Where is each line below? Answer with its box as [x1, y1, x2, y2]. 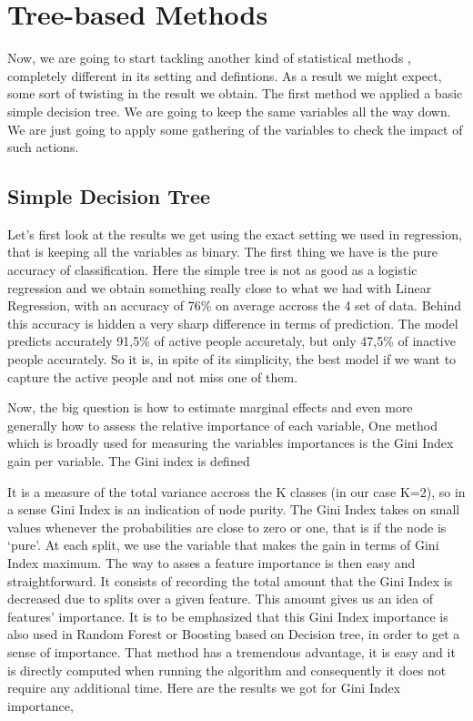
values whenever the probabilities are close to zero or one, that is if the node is [7, 517, 447, 536]
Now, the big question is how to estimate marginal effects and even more [7, 398, 413, 417]
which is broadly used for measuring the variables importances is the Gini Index [7, 433, 454, 452]
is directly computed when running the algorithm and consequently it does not [7, 660, 447, 679]
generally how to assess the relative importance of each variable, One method [7, 415, 438, 434]
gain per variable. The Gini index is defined [7, 452, 250, 471]
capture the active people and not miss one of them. [7, 367, 298, 386]
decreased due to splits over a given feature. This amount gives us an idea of [7, 589, 433, 608]
